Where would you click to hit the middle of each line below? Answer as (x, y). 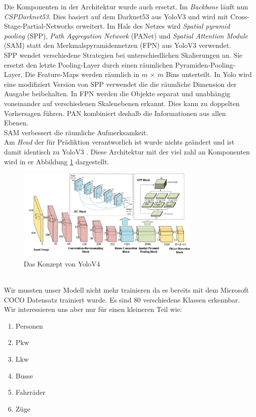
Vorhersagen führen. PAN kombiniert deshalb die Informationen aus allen (115, 113)
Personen (29, 325)
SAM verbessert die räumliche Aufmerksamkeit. (76, 132)
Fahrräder (31, 392)
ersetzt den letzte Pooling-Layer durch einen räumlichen (89, 64)
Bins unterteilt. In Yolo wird (209, 74)
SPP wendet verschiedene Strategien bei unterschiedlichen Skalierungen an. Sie (123, 55)
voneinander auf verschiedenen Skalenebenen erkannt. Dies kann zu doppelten (122, 103)
